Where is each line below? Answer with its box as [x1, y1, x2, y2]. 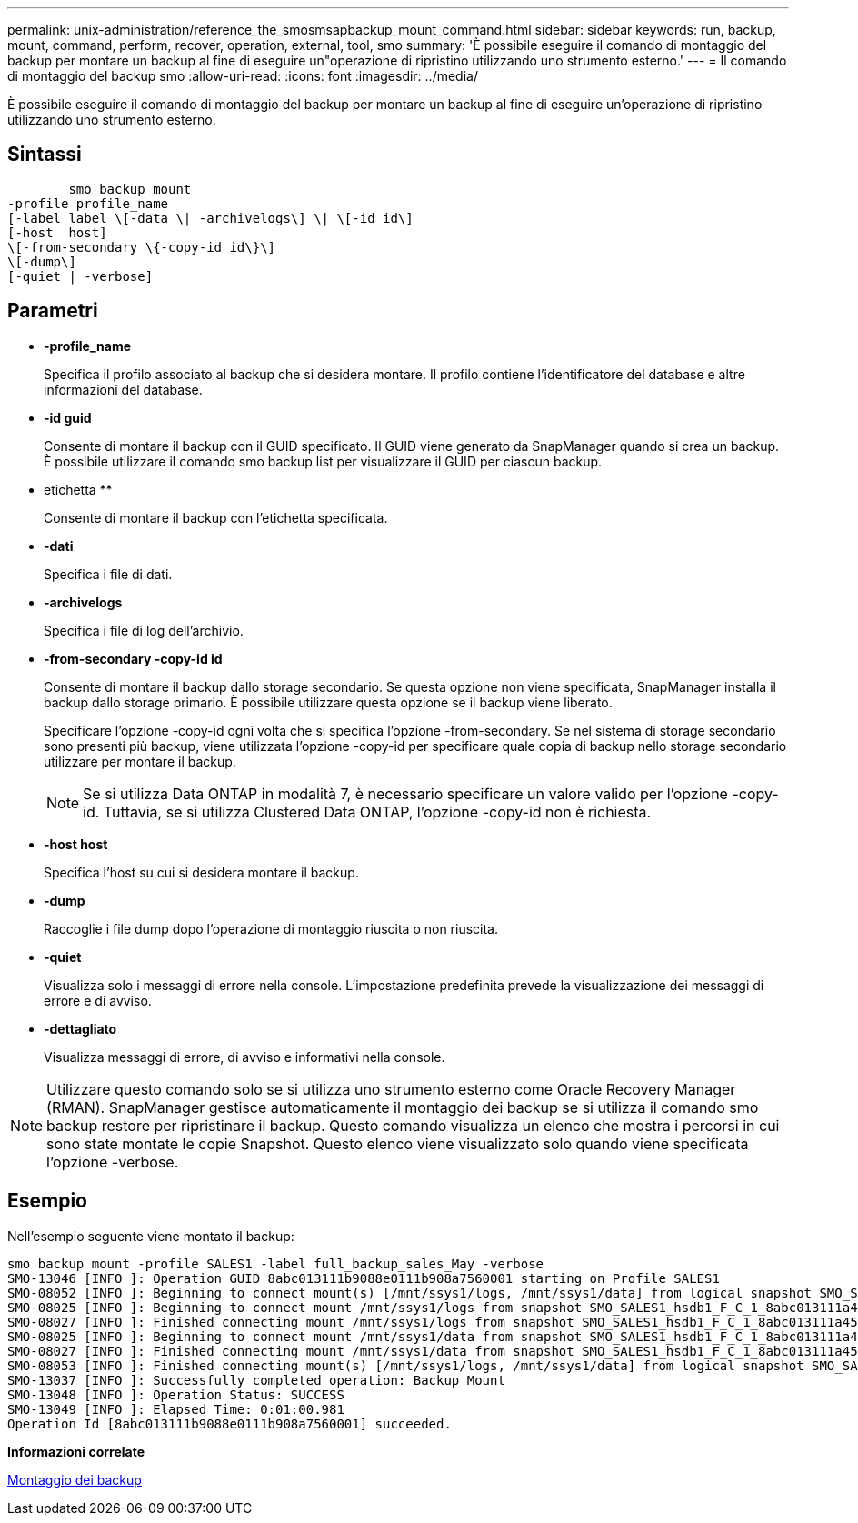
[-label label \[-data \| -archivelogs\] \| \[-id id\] [7, 210, 414, 225]
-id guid [44, 409, 92, 426]
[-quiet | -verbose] [7, 268, 154, 284]
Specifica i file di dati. [44, 566, 173, 582]
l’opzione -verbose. [46, 1152, 179, 1171]
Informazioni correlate [7, 1443, 145, 1459]
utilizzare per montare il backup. [44, 753, 236, 769]
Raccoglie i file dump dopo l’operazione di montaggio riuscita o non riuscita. [44, 920, 499, 937]
